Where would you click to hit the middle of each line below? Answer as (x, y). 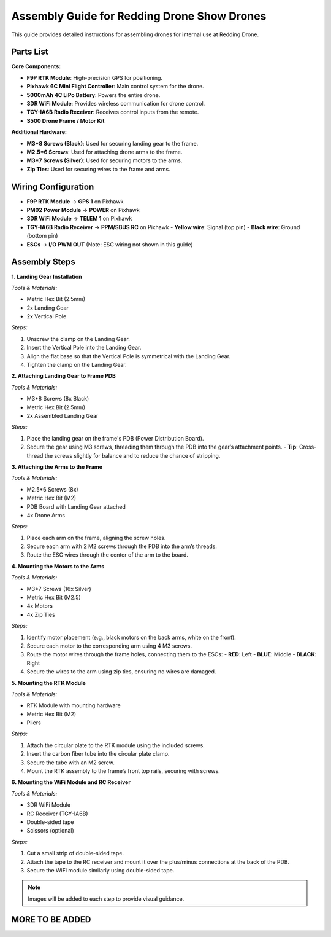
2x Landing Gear (48, 308)
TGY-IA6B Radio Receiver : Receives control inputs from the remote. (113, 112)
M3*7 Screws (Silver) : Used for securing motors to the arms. (105, 160)
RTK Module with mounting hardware (74, 705)
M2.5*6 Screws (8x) (53, 489)
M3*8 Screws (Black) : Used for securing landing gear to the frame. (112, 143)
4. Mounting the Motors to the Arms (58, 566)
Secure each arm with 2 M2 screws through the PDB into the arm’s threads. (122, 546)
